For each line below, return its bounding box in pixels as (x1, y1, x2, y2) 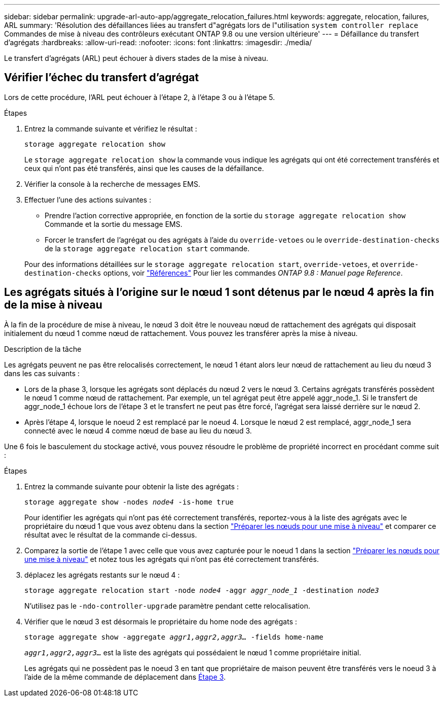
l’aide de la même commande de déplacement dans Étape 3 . (24, 672, 226, 681)
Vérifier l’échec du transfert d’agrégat (4, 71, 199, 84)
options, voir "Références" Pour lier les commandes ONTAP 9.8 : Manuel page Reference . (103, 268, 403, 277)
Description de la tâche (4, 344, 82, 353)
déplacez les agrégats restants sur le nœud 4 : (24, 570, 180, 579)
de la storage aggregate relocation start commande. (45, 244, 250, 253)
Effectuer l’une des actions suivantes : (24, 195, 152, 204)
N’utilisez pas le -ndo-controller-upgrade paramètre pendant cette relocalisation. (24, 601, 310, 610)
